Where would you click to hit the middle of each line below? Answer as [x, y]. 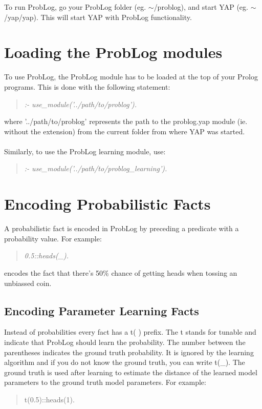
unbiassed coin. [28, 283]
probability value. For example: [53, 238]
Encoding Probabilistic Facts [107, 204]
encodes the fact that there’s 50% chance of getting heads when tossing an [121, 272]
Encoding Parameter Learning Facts [102, 310]
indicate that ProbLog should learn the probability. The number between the [125, 342]
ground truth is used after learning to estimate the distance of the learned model [131, 372]
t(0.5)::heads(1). [49, 399]
